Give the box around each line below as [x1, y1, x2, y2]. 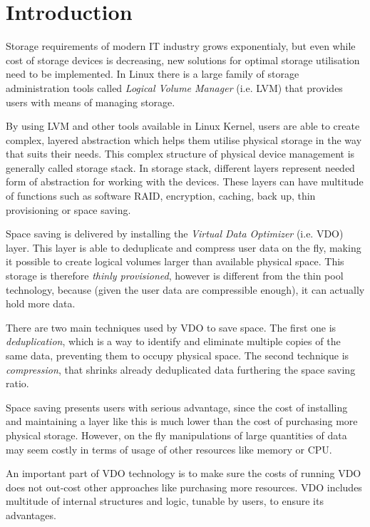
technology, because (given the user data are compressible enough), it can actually [6, 282, 365, 297]
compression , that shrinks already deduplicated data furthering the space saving [6, 362, 356, 377]
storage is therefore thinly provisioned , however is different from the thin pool [6, 268, 344, 283]
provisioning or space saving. [6, 202, 131, 217]
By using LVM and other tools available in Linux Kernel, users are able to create [6, 118, 360, 133]
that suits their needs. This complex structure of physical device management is [6, 146, 355, 161]
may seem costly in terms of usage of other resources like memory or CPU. [6, 441, 332, 456]
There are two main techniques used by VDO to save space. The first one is [6, 319, 336, 334]
